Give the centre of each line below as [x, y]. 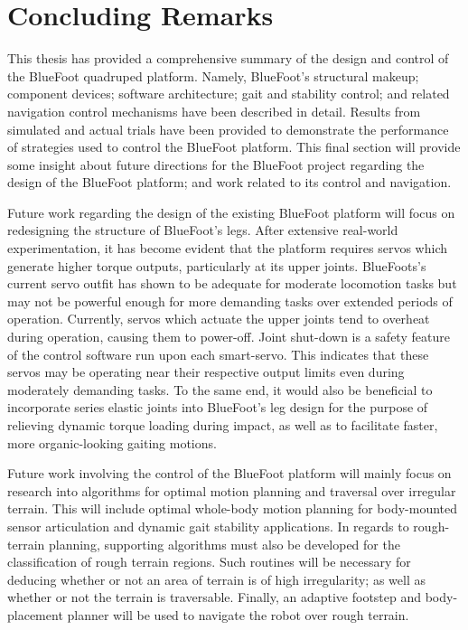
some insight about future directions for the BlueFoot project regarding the [216, 164]
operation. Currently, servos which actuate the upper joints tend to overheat [219, 319]
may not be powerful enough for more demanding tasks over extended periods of [230, 301]
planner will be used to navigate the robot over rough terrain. [238, 614]
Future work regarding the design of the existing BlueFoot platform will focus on [231, 212]
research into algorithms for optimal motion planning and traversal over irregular [232, 490]
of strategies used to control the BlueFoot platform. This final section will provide [234, 147]
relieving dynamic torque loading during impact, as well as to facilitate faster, [223, 425]
